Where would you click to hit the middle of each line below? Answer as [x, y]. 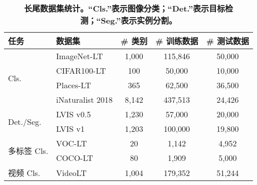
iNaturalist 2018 [84, 100]
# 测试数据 [228, 41]
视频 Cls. [24, 173]
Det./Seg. [25, 121]
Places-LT [74, 85]
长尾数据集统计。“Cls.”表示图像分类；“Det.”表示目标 [125, 8]
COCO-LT [75, 158]
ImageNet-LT [80, 56]
